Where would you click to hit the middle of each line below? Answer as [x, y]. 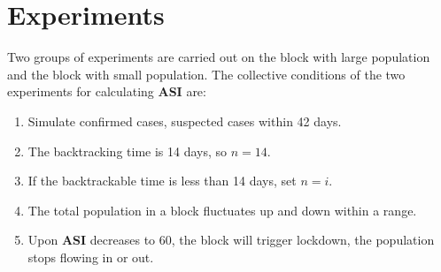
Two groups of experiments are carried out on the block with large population [219, 57]
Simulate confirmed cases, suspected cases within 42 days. [185, 121]
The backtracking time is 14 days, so [128, 151]
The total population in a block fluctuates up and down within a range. [222, 210]
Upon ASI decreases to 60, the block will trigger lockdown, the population [231, 240]
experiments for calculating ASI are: [107, 91]
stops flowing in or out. [91, 257]
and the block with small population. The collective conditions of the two [206, 74]
